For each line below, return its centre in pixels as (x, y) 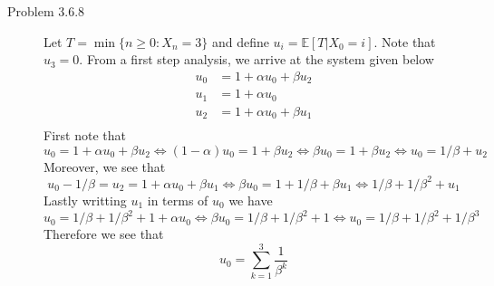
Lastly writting (85, 200)
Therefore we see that (104, 234)
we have (251, 200)
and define (240, 41)
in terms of (178, 200)
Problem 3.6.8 (46, 11)
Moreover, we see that (105, 166)
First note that (85, 135)
